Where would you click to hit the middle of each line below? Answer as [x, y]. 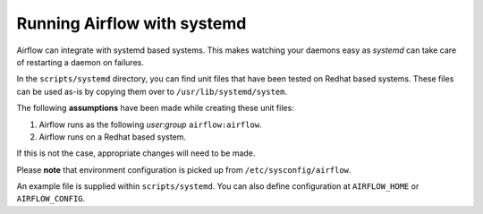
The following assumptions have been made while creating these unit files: [155, 108]
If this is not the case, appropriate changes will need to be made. [136, 153]
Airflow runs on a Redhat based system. [113, 137]
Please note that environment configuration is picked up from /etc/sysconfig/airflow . [184, 169]
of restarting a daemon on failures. [80, 62]
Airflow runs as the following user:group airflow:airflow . [151, 124]
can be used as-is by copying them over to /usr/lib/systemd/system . [152, 91]
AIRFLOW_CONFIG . [51, 199]
